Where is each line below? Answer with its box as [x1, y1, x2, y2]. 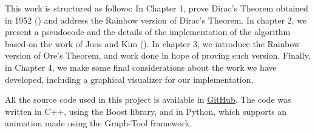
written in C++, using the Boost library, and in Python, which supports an [5, 105, 287, 117]
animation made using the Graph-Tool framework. [5, 117, 192, 129]
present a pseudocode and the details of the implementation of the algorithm [5, 25, 291, 38]
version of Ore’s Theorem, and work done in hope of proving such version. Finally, [5, 49, 311, 62]
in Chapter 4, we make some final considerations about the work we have [5, 60, 277, 73]
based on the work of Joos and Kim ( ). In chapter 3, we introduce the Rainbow [5, 37, 300, 50]
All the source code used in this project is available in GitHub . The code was [5, 93, 291, 106]
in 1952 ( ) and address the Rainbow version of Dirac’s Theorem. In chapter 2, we [5, 13, 307, 26]
